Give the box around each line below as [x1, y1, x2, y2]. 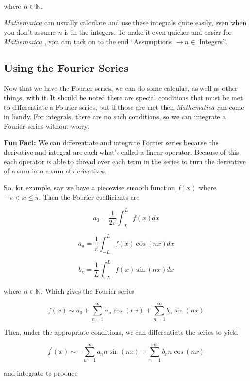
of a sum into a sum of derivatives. [4, 166, 107, 176]
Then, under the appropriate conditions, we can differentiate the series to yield [4, 327, 238, 337]
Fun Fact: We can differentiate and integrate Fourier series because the [4, 137, 219, 147]
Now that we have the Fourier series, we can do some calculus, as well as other [4, 83, 238, 93]
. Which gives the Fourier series [41, 286, 134, 295]
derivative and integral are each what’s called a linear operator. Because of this [4, 147, 239, 157]
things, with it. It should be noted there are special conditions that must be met [4, 92, 243, 103]
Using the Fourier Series [4, 60, 129, 75]
